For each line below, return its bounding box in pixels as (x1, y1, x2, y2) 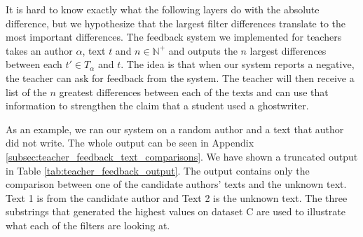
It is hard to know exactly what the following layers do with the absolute (6, 2, 320, 16)
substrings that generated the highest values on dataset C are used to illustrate (6, 204, 345, 219)
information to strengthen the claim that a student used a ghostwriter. (6, 98, 309, 113)
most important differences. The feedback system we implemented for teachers (6, 29, 342, 44)
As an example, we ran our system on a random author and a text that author (6, 121, 344, 136)
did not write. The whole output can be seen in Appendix (6, 135, 254, 150)
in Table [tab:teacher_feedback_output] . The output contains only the (6, 163, 310, 177)
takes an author (6, 43, 73, 57)
